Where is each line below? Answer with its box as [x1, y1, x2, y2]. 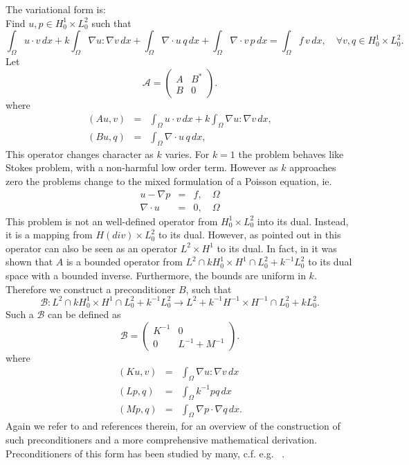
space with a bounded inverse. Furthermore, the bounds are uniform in [6, 268, 306, 283]
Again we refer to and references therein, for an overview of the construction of [6, 419, 340, 433]
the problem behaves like [238, 146, 344, 161]
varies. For [165, 146, 210, 161]
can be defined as [48, 307, 121, 322]
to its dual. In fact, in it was [217, 240, 337, 255]
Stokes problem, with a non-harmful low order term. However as [6, 160, 278, 175]
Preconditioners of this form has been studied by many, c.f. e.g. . [6, 446, 285, 460]
